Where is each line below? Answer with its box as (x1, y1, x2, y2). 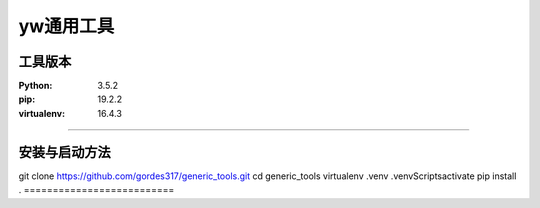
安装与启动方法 (18, 143, 111, 160)
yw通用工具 (18, 15, 115, 37)
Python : (18, 80, 53, 92)
